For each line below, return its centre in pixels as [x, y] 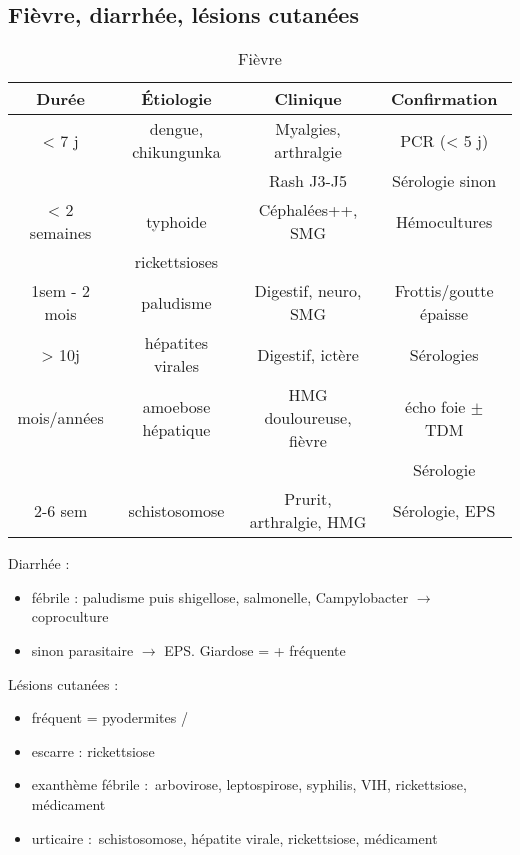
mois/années [60, 418]
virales [176, 366]
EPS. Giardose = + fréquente [255, 649]
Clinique [308, 99]
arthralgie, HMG [308, 522]
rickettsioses [176, 262]
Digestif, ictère [308, 354]
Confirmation [444, 99]
